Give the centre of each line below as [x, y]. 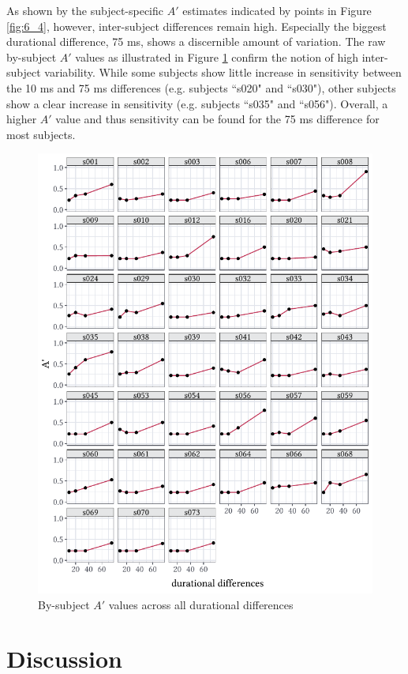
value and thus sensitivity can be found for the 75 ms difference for [217, 119]
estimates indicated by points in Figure [277, 10]
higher [22, 119]
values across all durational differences [201, 604]
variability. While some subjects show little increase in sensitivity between [223, 72]
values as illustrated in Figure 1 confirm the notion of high [217, 56]
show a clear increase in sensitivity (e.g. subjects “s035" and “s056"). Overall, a [197, 103]
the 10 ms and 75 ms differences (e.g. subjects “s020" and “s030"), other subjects [201, 87]
